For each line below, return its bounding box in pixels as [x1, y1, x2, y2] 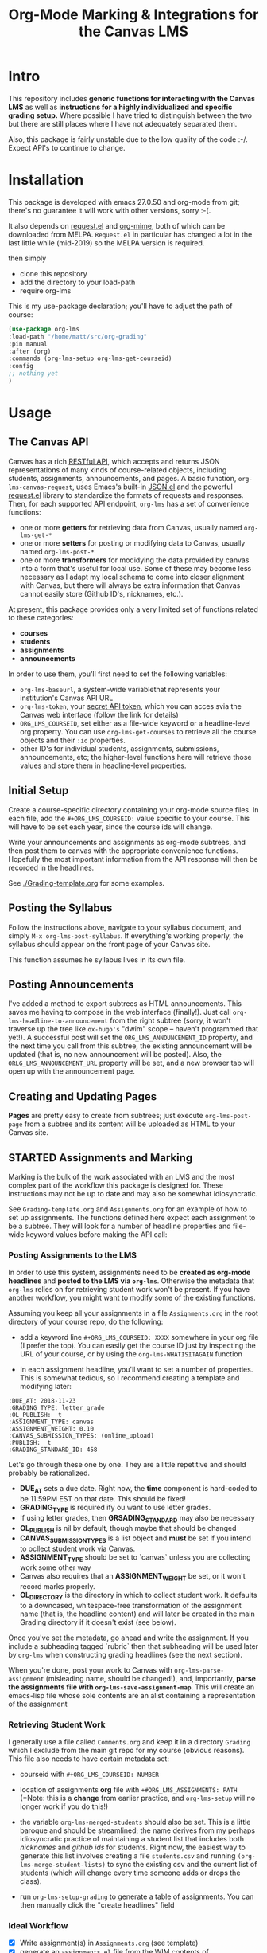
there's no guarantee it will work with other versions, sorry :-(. [8, 205, 211, 215]
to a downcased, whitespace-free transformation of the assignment [19, 1600, 242, 1610]
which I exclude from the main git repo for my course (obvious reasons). [8, 1745, 245, 1755]
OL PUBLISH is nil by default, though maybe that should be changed [19, 1523, 237, 1535]
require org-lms [19, 285, 72, 295]
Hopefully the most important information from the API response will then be [8, 854, 258, 863]
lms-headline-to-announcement [8, 1017, 109, 1025]
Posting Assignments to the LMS [8, 1249, 137, 1260]
